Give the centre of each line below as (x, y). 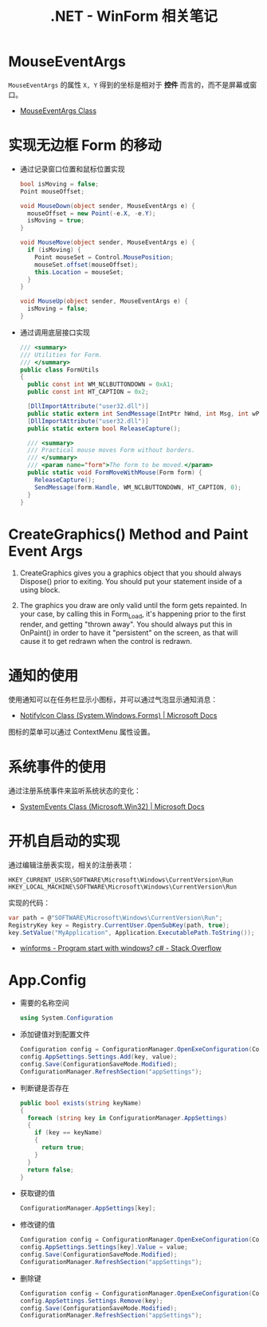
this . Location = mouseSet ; (79, 272)
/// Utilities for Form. (61, 355)
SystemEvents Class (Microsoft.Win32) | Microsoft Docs (112, 807)
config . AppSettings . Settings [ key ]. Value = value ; (104, 1247)
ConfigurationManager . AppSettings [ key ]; (88, 1208)
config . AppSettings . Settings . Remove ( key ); (91, 1301)
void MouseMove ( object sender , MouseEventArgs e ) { (107, 243)
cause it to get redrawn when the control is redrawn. (106, 642)
